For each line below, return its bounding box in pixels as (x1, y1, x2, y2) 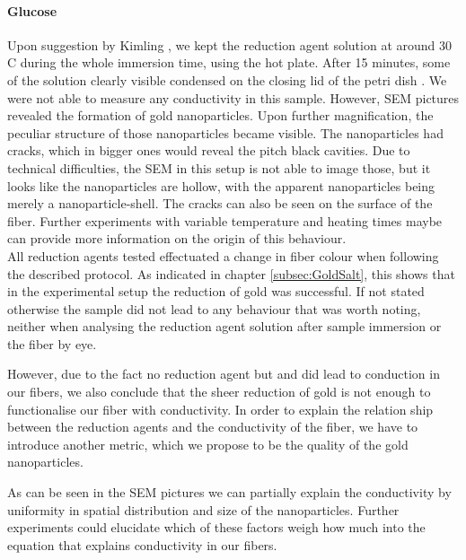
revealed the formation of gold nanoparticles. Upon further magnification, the (7, 106, 434, 125)
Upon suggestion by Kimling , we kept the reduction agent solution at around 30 (7, 35, 452, 54)
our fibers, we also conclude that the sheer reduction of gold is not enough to (7, 382, 431, 401)
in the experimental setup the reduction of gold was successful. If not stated (7, 282, 425, 301)
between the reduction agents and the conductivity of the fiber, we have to (7, 417, 418, 436)
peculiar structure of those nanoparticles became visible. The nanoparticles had (7, 123, 444, 142)
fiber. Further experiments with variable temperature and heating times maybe (7, 211, 443, 230)
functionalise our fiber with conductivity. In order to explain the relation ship (7, 399, 434, 418)
